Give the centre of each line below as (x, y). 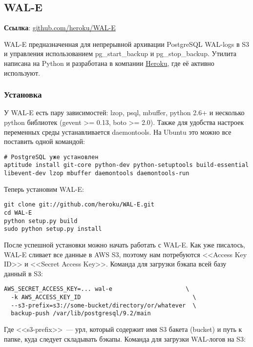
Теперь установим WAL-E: (44, 189)
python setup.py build (41, 221)
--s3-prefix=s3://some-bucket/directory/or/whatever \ (104, 305)
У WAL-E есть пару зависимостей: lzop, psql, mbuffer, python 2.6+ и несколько (124, 112)
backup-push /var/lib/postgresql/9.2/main (81, 314)
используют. (22, 72)
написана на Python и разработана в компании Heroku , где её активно (109, 63)
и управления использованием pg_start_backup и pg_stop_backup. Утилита (120, 53)
